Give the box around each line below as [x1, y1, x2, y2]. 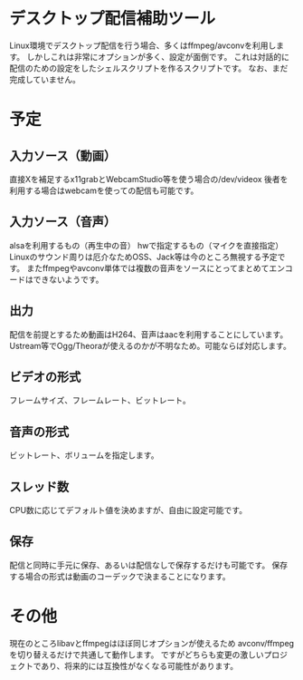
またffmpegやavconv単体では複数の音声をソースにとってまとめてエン [26, 262, 285, 273]
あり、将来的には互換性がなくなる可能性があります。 [40, 660, 238, 671]
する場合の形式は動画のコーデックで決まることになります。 [9, 570, 231, 581]
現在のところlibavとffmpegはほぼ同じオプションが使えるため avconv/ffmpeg [9, 637, 295, 648]
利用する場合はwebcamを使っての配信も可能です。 [9, 185, 199, 196]
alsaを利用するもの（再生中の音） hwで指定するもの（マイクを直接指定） [9, 239, 283, 250]
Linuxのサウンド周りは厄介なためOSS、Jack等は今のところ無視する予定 [9, 251, 278, 262]
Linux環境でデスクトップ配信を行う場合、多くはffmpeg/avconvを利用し [9, 40, 277, 51]
